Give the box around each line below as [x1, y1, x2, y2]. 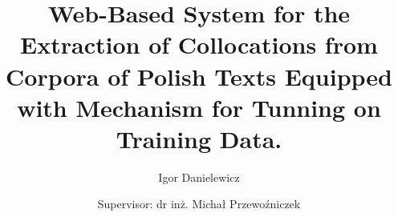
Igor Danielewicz [158, 168, 240, 185]
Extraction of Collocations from [20, 28, 378, 61]
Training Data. [116, 122, 282, 155]
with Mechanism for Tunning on [17, 90, 381, 123]
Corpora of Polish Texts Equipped [6, 59, 392, 92]
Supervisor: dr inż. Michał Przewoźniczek [97, 195, 301, 212]
